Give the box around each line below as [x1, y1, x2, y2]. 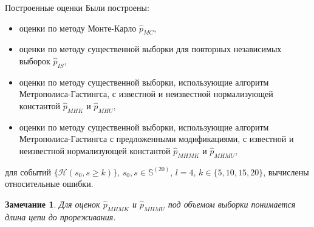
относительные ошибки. [5, 177, 94, 190]
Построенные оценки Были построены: [5, 1, 149, 13]
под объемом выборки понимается [168, 197, 296, 210]
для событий [5, 165, 52, 178]
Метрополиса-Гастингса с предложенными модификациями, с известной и [19, 132, 294, 145]
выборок [19, 54, 50, 67]
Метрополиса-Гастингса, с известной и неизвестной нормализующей [19, 87, 273, 100]
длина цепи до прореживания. [5, 210, 116, 223]
